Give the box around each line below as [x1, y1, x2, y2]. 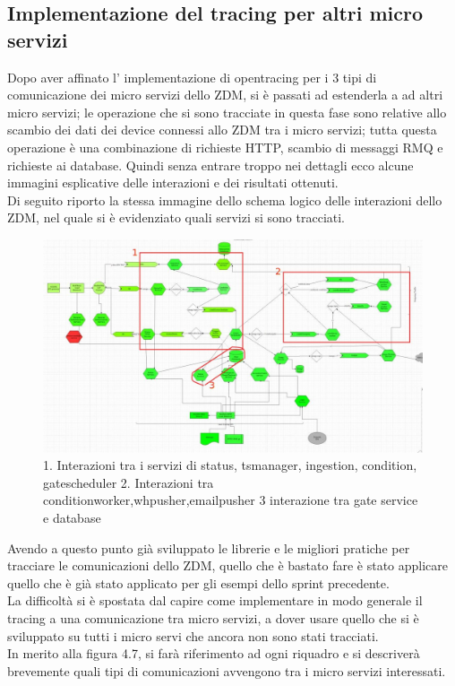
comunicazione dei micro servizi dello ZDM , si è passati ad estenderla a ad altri [7, 85, 443, 104]
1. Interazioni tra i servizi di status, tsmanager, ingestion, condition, [43, 456, 417, 474]
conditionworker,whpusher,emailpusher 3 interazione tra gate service [43, 491, 418, 509]
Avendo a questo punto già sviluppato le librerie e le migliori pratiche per [7, 538, 410, 557]
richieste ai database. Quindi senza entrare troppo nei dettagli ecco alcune [7, 155, 414, 174]
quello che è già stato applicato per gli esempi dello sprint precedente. [7, 573, 390, 592]
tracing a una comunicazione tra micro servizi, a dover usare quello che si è [7, 608, 419, 627]
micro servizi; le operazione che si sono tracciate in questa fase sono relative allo [7, 102, 447, 121]
